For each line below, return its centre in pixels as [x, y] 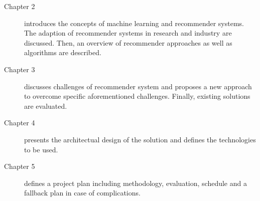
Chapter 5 [20, 166]
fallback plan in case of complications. [82, 193]
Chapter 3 [20, 69]
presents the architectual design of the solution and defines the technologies [140, 139]
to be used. [41, 149]
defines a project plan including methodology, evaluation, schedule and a [136, 183]
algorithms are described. [63, 52]
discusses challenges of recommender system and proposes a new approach [138, 86]
